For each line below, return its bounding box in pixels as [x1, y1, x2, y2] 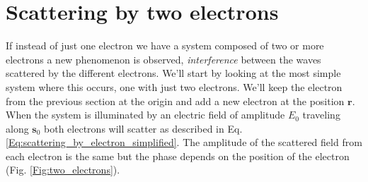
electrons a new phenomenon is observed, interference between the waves [6, 51, 321, 66]
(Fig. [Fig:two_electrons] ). [6, 162, 120, 177]
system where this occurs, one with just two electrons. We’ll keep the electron [6, 79, 343, 94]
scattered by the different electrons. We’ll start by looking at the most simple [6, 66, 341, 80]
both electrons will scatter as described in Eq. [44, 121, 243, 135]
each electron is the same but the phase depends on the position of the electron [6, 148, 350, 163]
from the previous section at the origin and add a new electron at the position [6, 93, 345, 108]
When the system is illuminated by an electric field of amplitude [6, 107, 285, 122]
